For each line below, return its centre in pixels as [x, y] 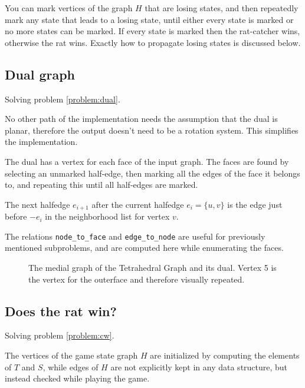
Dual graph [40, 74]
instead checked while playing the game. [77, 378]
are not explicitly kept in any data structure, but [199, 367]
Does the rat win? [61, 311]
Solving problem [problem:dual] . [63, 99]
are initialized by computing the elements [225, 355]
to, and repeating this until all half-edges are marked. [101, 185]
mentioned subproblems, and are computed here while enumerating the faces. [144, 248]
